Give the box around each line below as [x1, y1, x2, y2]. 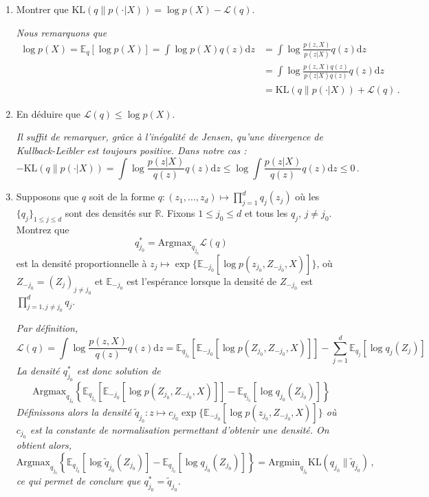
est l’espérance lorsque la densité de [126, 273, 277, 288]
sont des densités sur [65, 206, 152, 220]
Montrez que [16, 222, 69, 236]
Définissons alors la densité [16, 404, 131, 419]
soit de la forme [89, 189, 155, 204]
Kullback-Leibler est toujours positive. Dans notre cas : [16, 142, 247, 157]
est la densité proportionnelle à [16, 255, 147, 270]
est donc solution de [76, 363, 161, 377]
